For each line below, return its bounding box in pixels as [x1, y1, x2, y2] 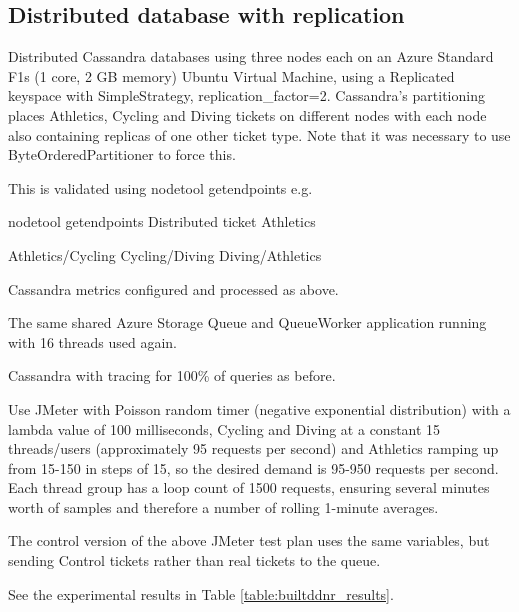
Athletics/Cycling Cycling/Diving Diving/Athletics [8, 244, 322, 265]
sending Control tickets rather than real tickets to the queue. [8, 550, 381, 571]
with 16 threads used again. [8, 331, 177, 352]
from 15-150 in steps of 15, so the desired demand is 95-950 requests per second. [8, 457, 499, 478]
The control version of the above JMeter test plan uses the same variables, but [8, 530, 490, 551]
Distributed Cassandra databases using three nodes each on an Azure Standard [8, 46, 494, 67]
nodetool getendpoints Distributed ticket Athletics [8, 211, 316, 232]
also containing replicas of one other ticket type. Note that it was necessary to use [8, 124, 511, 145]
